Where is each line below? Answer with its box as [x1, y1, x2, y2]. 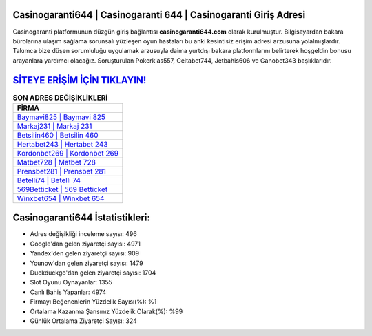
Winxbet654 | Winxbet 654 [17, 193, 105, 203]
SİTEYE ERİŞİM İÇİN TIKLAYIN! [12, 74, 147, 86]
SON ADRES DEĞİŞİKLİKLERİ [12, 93, 108, 103]
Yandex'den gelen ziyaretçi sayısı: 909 [30, 249, 140, 258]
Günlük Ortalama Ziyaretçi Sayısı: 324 [30, 317, 137, 325]
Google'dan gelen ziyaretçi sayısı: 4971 [30, 240, 141, 248]
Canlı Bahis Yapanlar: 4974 [30, 288, 107, 296]
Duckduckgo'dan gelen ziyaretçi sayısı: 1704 [30, 269, 156, 277]
